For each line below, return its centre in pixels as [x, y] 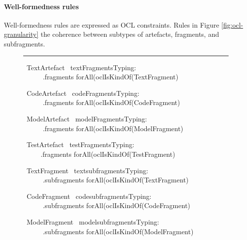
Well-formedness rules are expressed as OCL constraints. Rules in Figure [112, 24]
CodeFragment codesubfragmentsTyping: [89, 196]
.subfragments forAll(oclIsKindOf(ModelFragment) [118, 231]
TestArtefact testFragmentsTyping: [80, 144]
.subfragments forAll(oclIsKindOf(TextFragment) [116, 180]
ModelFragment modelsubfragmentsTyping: [93, 222]
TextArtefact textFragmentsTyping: [81, 67]
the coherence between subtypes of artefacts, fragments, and [130, 34]
